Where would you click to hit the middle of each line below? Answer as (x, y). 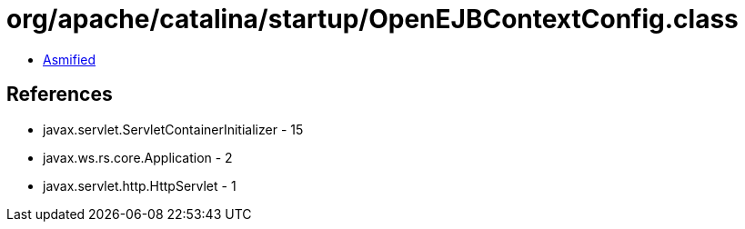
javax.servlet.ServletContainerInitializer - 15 (173, 129)
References (60, 95)
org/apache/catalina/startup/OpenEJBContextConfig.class (372, 19)
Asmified (70, 59)
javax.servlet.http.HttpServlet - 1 (140, 185)
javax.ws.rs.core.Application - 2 (138, 157)
